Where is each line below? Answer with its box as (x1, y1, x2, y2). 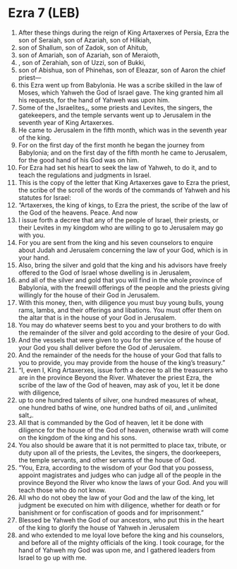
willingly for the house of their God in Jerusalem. (18, 291, 160, 299)
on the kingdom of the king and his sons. (18, 433, 137, 442)
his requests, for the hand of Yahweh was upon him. (18, 95, 170, 104)
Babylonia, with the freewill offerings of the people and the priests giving (18, 283, 230, 292)
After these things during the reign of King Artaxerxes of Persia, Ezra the (18, 28, 230, 37)
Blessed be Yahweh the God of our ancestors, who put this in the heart (18, 515, 224, 524)
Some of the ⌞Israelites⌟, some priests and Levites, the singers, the (18, 103, 213, 112)
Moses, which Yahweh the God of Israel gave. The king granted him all (18, 88, 224, 97)
